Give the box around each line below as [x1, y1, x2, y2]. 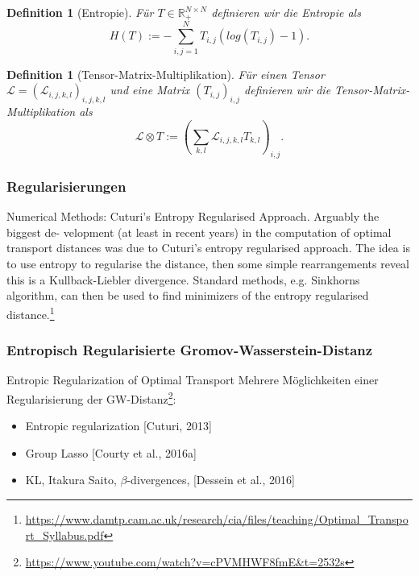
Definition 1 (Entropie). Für [6, 4, 154, 20]
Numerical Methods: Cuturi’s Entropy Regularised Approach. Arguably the [6, 208, 380, 225]
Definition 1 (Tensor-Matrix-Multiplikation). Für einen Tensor [6, 65, 325, 82]
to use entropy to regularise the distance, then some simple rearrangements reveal [6, 255, 410, 272]
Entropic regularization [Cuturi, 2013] [25, 417, 212, 434]
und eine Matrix [110, 81, 190, 98]
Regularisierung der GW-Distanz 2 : [6, 387, 176, 407]
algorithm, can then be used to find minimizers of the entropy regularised [6, 287, 369, 304]
